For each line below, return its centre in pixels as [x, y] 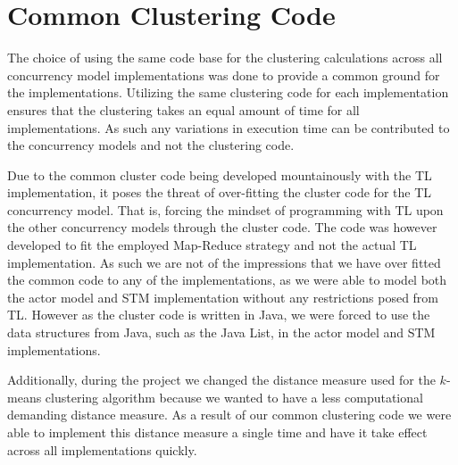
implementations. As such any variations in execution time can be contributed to [229, 127]
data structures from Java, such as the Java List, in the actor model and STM [221, 332]
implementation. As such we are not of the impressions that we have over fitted [224, 262]
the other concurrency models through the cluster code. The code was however [222, 227]
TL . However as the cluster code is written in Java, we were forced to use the [219, 315]
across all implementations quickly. [102, 449]
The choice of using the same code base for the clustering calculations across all [225, 58]
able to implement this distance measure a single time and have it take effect [217, 432]
